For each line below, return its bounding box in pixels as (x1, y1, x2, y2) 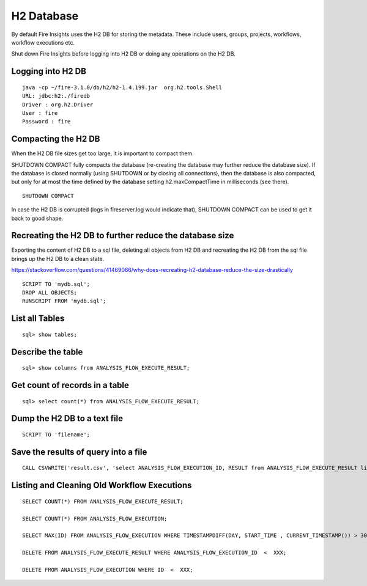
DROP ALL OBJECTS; (22, 289, 78, 296)
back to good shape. (11, 214, 64, 222)
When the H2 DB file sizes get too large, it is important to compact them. (11, 150, 194, 157)
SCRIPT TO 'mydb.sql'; (22, 280, 91, 287)
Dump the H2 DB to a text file (11, 413, 124, 424)
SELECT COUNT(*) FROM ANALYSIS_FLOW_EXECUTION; (22, 515, 168, 522)
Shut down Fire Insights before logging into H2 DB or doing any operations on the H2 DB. (11, 50, 235, 57)
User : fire (22, 109, 58, 116)
